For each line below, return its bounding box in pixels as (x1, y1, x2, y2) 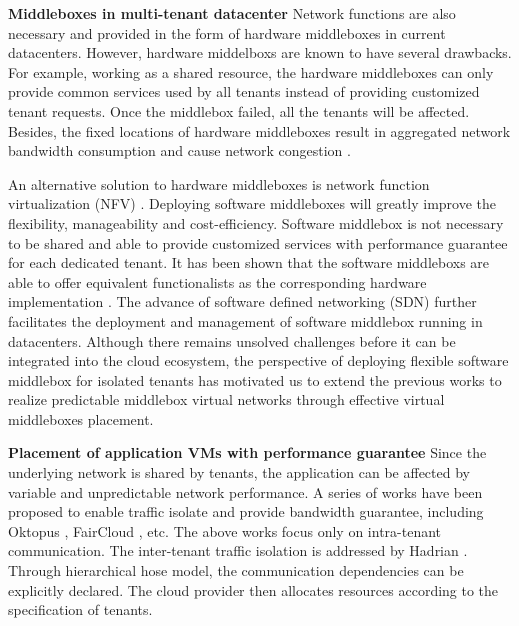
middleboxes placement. (8, 408, 154, 429)
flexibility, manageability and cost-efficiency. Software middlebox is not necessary (8, 212, 504, 233)
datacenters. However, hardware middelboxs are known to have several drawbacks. (8, 42, 512, 63)
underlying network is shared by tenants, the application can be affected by (8, 462, 470, 483)
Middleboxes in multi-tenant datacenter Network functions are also (8, 3, 456, 23)
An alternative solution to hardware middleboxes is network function (8, 173, 430, 194)
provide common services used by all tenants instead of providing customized (8, 81, 480, 102)
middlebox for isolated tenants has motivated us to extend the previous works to (8, 369, 502, 390)
